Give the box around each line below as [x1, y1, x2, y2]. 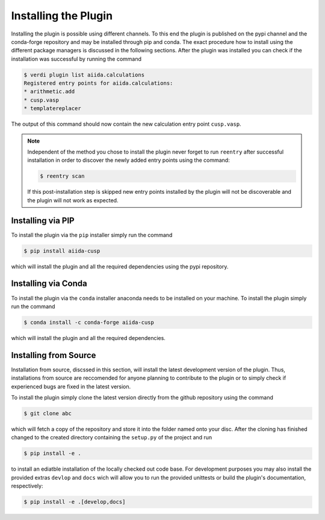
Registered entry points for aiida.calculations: [23, 80, 173, 87]
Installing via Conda [11, 279, 87, 289]
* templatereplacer [23, 105, 81, 112]
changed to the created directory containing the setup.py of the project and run [11, 434, 212, 441]
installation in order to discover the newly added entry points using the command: [27, 156, 230, 164]
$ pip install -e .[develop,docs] [23, 498, 126, 506]
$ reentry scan [40, 173, 85, 180]
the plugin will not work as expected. [27, 196, 119, 204]
